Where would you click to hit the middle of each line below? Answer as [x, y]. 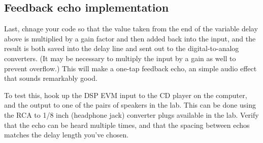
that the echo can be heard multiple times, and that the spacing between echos [127, 125]
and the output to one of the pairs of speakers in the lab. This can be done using [130, 105]
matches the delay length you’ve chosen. [67, 135]
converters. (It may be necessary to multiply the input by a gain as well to [120, 58]
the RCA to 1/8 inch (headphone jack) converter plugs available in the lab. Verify [131, 114]
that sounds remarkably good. [51, 78]
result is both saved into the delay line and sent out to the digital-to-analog [122, 48]
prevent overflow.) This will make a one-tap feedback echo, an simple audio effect [130, 68]
